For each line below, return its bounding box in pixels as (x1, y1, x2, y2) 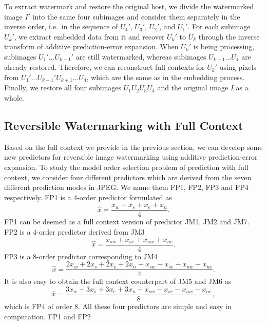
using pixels (219, 62, 257, 72)
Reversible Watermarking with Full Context (4, 118, 243, 133)
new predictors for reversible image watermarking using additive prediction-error (4, 151, 258, 162)
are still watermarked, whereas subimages (75, 51, 206, 62)
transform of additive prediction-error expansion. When (4, 41, 179, 52)
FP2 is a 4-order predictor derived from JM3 (4, 226, 145, 237)
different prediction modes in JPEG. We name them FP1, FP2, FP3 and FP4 (4, 182, 249, 193)
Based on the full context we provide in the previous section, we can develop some (4, 141, 263, 152)
